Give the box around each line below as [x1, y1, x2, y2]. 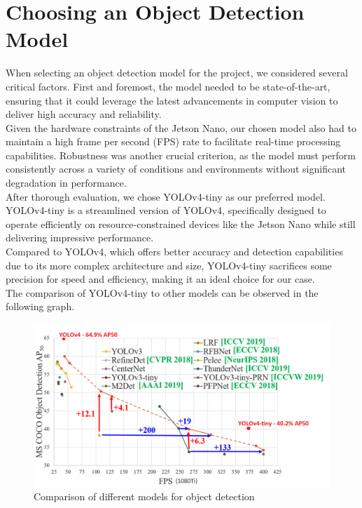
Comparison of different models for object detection [34, 489, 255, 504]
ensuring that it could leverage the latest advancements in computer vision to [6, 93, 338, 107]
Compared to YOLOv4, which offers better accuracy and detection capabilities [6, 244, 343, 259]
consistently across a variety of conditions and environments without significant [6, 161, 346, 176]
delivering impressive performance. [6, 230, 154, 245]
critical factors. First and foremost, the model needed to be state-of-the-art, [6, 79, 330, 93]
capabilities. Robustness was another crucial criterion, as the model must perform [6, 147, 356, 162]
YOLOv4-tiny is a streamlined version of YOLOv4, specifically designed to [6, 203, 326, 218]
